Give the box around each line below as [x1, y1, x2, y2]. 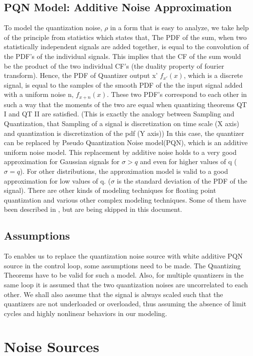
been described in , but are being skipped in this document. [4, 204, 182, 214]
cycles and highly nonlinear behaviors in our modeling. [4, 308, 167, 318]
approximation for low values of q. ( [4, 175, 111, 186]
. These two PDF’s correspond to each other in [107, 89, 247, 99]
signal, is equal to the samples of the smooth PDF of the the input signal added [4, 79, 243, 90]
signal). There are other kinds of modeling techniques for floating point [4, 185, 216, 195]
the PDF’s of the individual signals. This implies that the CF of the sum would [4, 51, 241, 61]
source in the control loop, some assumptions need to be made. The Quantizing [4, 260, 241, 270]
